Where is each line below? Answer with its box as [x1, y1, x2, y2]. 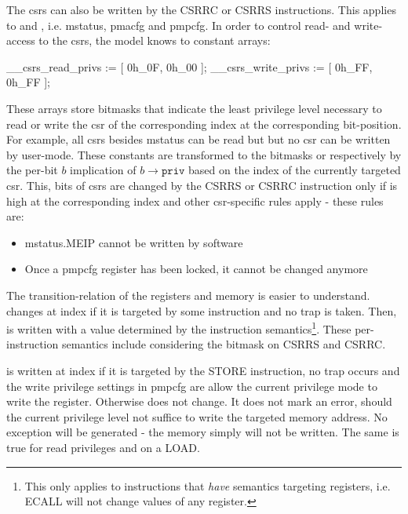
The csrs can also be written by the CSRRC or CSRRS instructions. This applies [6, 2, 396, 17]
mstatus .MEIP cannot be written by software [24, 234, 243, 250]
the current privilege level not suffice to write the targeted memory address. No [6, 408, 388, 425]
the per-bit [6, 162, 58, 178]
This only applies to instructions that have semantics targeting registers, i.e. [24, 477, 391, 494]
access [6, 32, 35, 49]
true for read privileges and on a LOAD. [6, 439, 200, 455]
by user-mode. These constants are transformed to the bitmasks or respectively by [6, 146, 402, 162]
